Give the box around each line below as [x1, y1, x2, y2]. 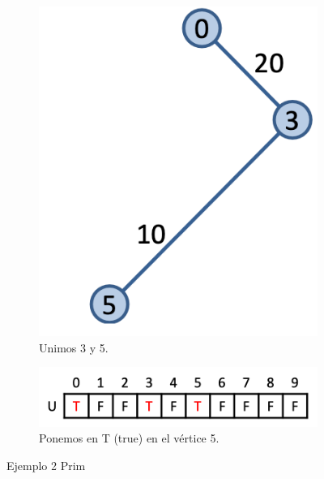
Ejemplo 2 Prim [6, 456, 86, 473]
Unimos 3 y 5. [39, 339, 109, 356]
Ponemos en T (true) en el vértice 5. [39, 429, 220, 447]
